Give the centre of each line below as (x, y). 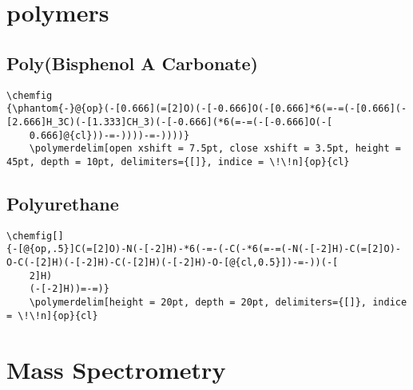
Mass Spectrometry (116, 369)
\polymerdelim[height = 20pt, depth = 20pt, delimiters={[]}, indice (218, 302)
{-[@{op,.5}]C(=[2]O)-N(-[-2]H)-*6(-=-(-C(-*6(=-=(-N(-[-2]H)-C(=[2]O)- (204, 249)
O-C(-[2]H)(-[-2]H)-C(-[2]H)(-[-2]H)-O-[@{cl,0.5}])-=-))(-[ (173, 263)
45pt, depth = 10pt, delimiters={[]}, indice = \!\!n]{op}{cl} (178, 162)
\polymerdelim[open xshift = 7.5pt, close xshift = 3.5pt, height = (215, 149)
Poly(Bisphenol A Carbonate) (132, 63)
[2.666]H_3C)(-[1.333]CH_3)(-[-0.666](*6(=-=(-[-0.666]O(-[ (170, 122)
